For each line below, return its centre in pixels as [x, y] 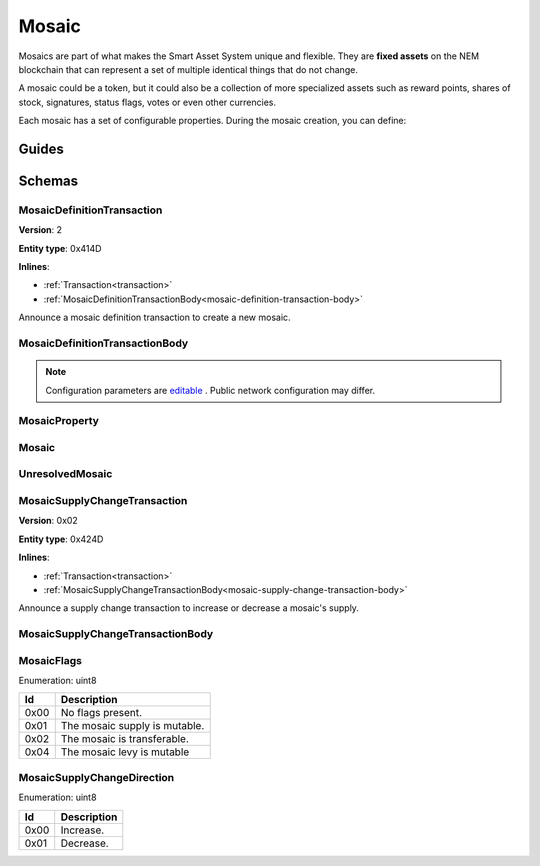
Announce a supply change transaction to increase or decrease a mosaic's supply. [189, 608]
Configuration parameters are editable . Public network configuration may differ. [210, 390]
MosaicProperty [59, 421]
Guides [41, 148]
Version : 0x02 [48, 521]
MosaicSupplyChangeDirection [96, 777]
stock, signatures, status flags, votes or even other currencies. [147, 102]
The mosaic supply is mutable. [132, 726]
